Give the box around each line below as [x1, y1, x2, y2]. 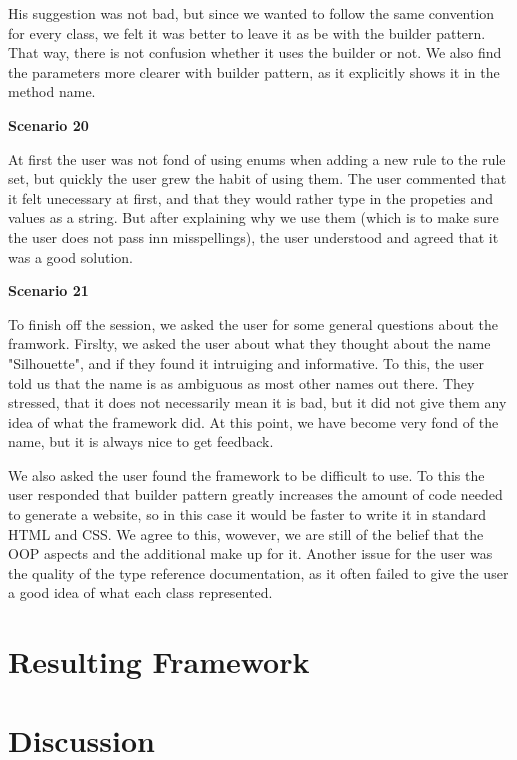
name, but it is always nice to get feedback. [8, 431, 274, 452]
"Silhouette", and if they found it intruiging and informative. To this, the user [8, 352, 484, 373]
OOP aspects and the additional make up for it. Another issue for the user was [8, 543, 493, 564]
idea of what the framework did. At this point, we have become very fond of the [8, 411, 499, 432]
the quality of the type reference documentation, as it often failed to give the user [8, 562, 509, 583]
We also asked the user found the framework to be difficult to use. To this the [8, 464, 485, 485]
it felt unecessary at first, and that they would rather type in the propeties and [8, 187, 494, 208]
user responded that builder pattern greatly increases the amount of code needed [8, 484, 503, 505]
